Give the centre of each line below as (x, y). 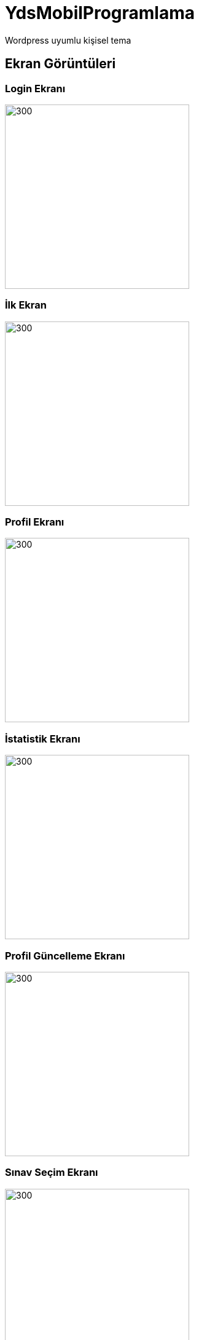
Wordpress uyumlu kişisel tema (68, 40)
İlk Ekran (26, 305)
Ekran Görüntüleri (60, 64)
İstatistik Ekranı (43, 739)
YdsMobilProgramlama (100, 13)
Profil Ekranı (35, 522)
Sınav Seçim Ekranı (52, 1172)
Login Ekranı (35, 88)
